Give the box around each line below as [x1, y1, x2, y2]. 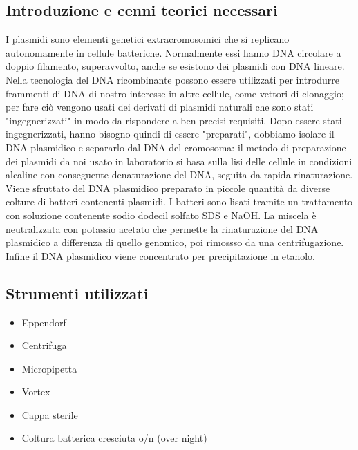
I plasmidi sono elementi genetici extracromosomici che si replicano [6, 32, 290, 46]
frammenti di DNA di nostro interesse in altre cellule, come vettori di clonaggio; [6, 86, 344, 100]
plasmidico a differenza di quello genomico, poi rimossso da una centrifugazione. [6, 235, 344, 250]
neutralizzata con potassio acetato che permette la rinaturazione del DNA [6, 221, 319, 236]
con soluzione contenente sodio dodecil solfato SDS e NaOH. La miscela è [6, 207, 317, 222]
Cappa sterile [21, 407, 78, 422]
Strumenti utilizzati [6, 282, 149, 303]
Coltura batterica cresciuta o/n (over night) [21, 431, 207, 445]
